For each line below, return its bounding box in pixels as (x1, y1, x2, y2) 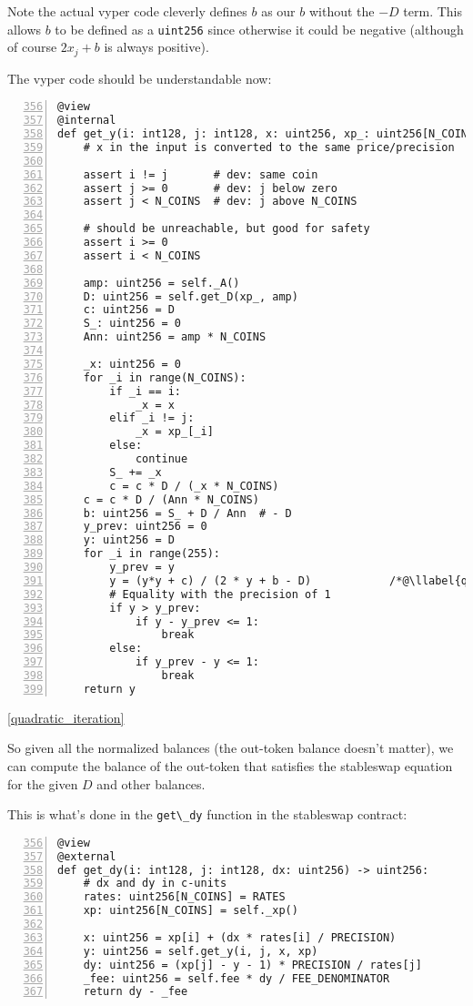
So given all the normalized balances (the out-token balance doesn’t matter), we (7, 738, 454, 757)
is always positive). (104, 37, 209, 56)
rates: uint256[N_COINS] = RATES (83, 890, 286, 904)
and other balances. (96, 774, 206, 793)
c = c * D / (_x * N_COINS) (109, 479, 279, 493)
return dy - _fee (83, 985, 188, 999)
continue (135, 452, 188, 466)
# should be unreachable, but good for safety (83, 222, 370, 236)
